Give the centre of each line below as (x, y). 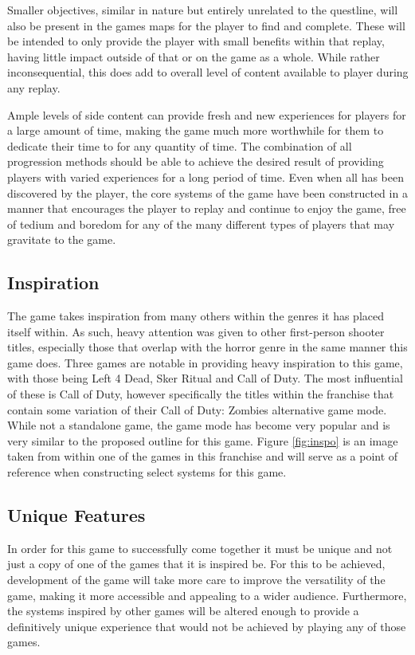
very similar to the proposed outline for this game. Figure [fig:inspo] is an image (203, 440)
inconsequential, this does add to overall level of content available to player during (208, 72)
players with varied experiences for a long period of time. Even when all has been (206, 176)
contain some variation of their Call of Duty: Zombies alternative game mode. (197, 409)
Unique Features (76, 515)
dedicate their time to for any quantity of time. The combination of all (180, 145)
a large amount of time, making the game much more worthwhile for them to (196, 130)
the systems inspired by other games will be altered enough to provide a (183, 611)
